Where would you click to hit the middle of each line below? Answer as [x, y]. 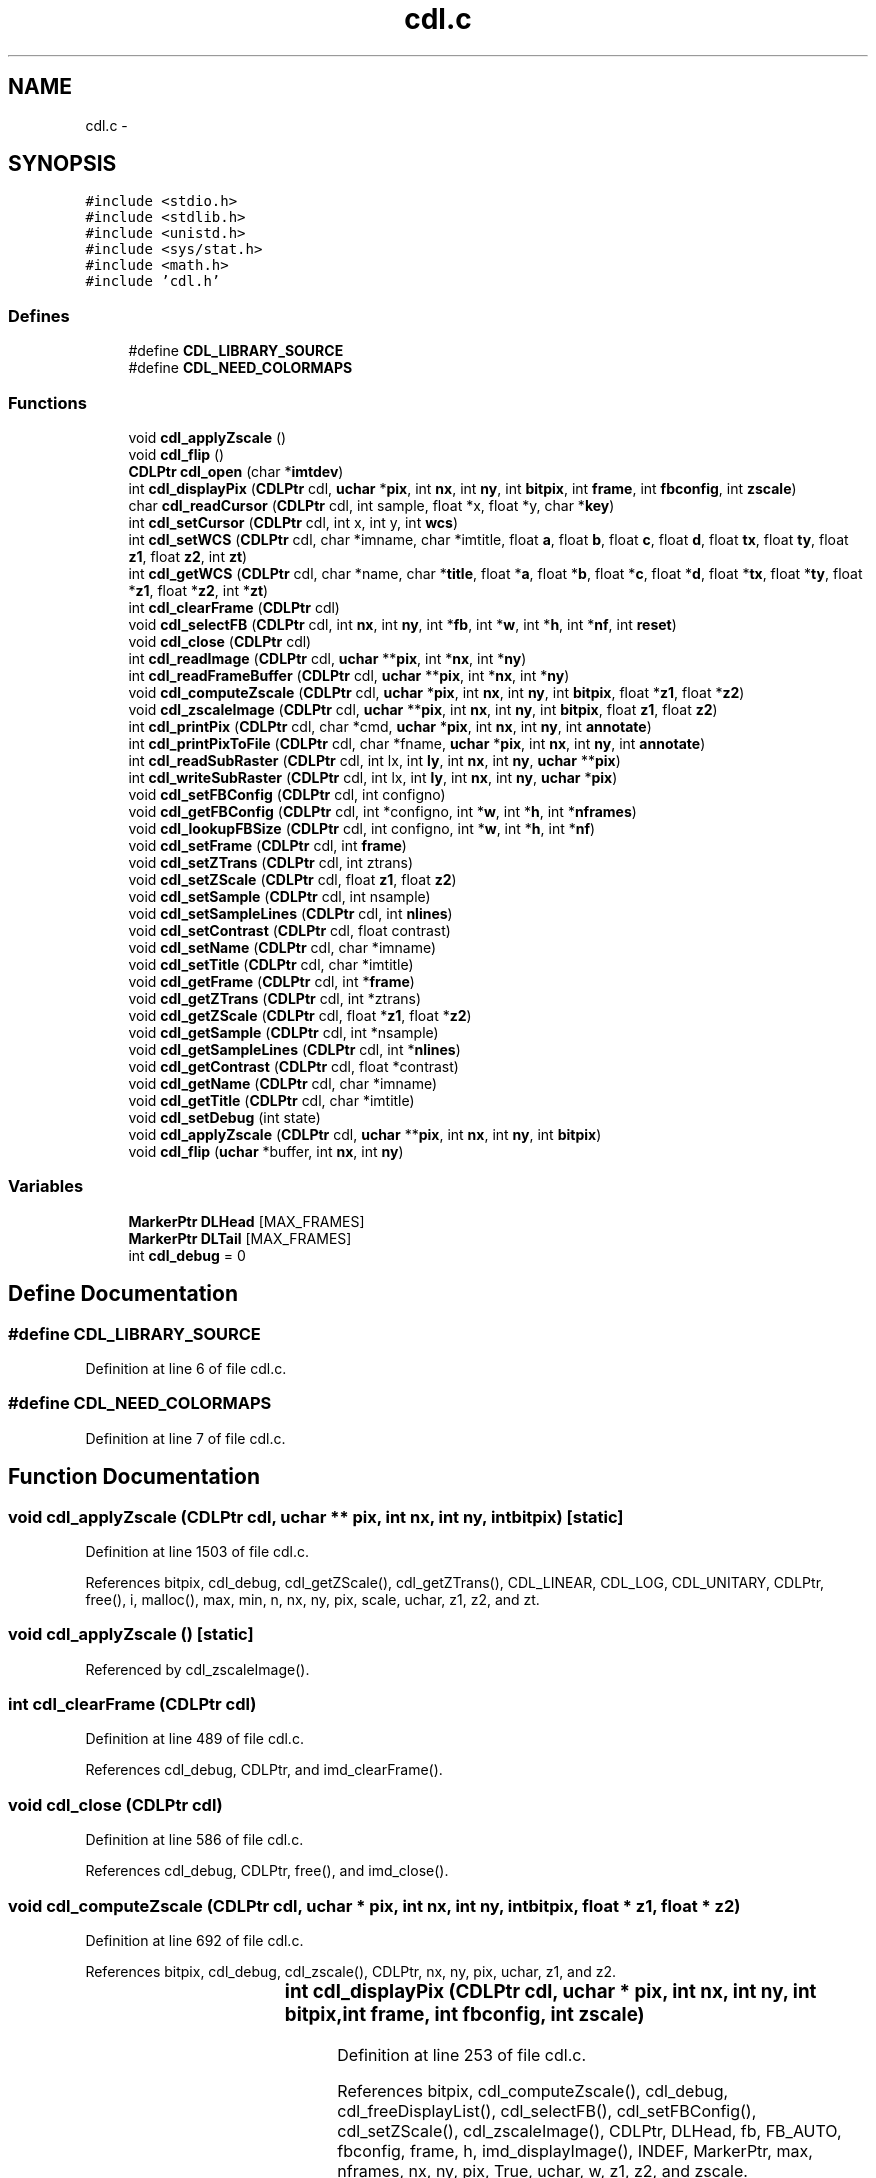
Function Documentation [134, 1477]
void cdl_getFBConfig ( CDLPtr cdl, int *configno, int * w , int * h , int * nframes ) [382, 811]
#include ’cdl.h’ [153, 281]
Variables [46, 1186]
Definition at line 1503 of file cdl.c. [197, 1551]
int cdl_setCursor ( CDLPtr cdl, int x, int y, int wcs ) [293, 522]
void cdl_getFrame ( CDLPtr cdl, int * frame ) [271, 981]
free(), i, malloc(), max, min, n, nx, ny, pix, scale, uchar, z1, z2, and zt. [312, 1599]
